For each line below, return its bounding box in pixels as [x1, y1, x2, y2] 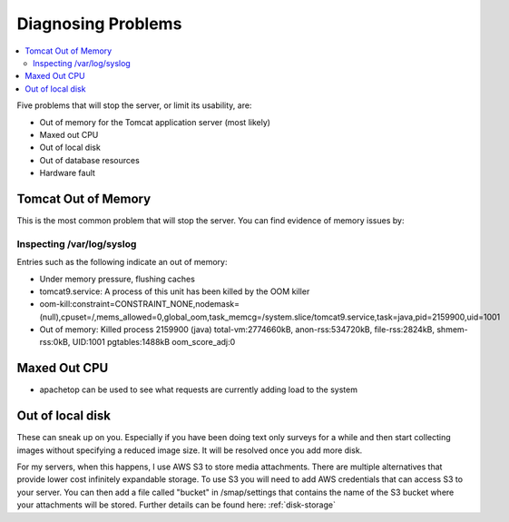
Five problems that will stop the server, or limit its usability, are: [16, 100, 252, 111]
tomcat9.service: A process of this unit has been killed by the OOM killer [39, 286, 310, 297]
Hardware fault [39, 168, 95, 179]
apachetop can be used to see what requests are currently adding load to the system [39, 384, 358, 395]
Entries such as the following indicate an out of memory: [16, 257, 228, 268]
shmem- [436, 324, 469, 335]
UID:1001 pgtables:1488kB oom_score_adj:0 [72, 337, 236, 348]
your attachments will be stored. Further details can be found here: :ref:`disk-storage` [16, 499, 336, 510]
